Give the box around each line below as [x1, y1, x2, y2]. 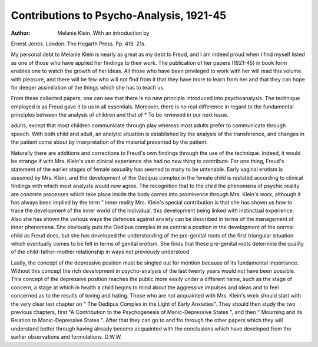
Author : [11, 29, 31, 37]
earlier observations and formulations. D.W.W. [11, 333, 122, 341]
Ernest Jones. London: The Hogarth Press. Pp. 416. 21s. [11, 40, 146, 47]
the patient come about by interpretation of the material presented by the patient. [11, 138, 208, 146]
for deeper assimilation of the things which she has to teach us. [11, 84, 165, 91]
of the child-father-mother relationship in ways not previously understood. [11, 248, 191, 256]
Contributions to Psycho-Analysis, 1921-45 [11, 9, 227, 22]
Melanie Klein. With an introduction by [57, 29, 150, 37]
